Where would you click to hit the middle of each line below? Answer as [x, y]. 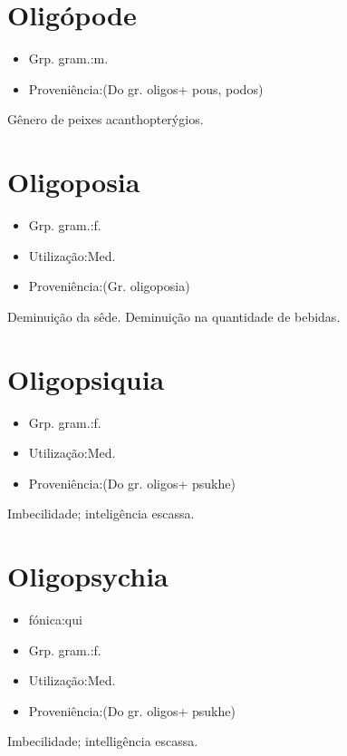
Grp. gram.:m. [68, 58]
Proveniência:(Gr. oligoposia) [109, 286]
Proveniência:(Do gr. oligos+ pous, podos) [146, 88]
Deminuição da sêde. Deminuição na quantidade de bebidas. [174, 316]
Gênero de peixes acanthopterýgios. [106, 119]
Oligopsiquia [86, 378]
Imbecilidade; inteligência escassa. [101, 514]
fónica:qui [55, 620]
